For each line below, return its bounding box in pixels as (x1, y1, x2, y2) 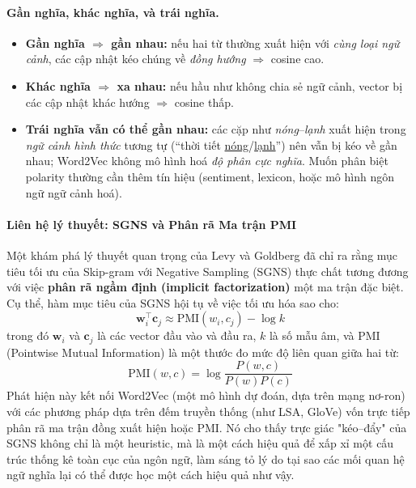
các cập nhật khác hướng (25, 93, 150, 110)
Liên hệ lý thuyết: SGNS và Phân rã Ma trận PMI (6, 215, 297, 232)
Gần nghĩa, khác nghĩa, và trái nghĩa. (6, 3, 219, 20)
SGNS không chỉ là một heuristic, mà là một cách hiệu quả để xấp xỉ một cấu (6, 435, 394, 452)
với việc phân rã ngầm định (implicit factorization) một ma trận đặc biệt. (6, 278, 404, 295)
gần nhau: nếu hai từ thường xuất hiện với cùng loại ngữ (111, 34, 400, 51)
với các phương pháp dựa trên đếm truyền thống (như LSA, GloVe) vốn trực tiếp (6, 403, 410, 420)
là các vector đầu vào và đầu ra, (97, 327, 257, 344)
